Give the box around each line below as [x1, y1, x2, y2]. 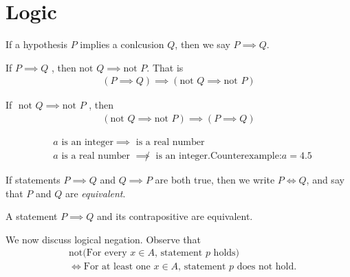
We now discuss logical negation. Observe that [6, 232, 201, 246]
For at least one [83, 262, 151, 272]
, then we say [175, 37, 230, 52]
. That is [146, 60, 184, 74]
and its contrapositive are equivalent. [97, 209, 253, 223]
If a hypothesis [6, 37, 67, 52]
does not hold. [237, 262, 297, 272]
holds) [213, 248, 240, 258]
